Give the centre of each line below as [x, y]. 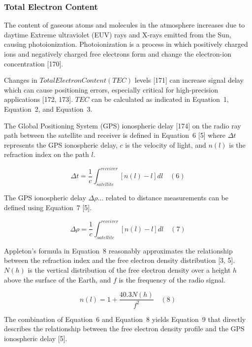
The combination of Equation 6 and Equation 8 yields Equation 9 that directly [125, 319]
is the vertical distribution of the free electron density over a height [129, 269]
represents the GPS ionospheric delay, [61, 144]
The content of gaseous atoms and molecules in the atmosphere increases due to [125, 25]
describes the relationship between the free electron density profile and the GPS [124, 329]
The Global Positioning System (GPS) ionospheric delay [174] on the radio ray [123, 125]
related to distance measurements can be [167, 198]
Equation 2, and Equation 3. [48, 109]
